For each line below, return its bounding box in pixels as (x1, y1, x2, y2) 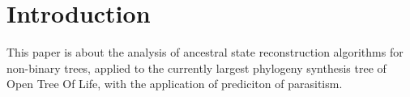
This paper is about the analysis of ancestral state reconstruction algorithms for (6, 44, 404, 61)
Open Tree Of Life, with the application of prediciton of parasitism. (6, 75, 343, 92)
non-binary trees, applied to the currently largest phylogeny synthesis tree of (6, 59, 387, 76)
